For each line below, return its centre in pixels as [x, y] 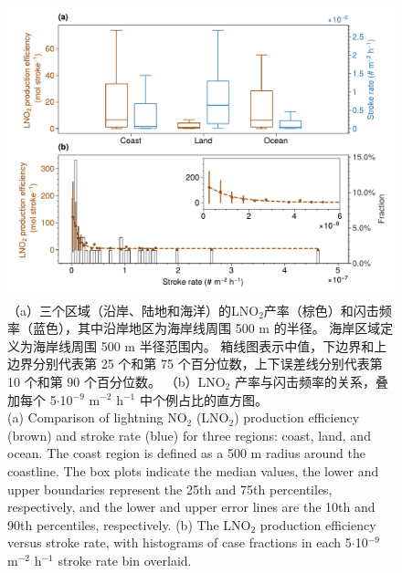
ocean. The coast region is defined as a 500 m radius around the [187, 453]
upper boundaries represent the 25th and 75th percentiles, [170, 489]
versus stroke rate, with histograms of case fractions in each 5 [180, 542]
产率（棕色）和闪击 [321, 310]
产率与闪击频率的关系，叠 [311, 381]
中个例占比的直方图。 [203, 399]
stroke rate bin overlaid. [125, 560]
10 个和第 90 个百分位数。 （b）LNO [116, 381]
